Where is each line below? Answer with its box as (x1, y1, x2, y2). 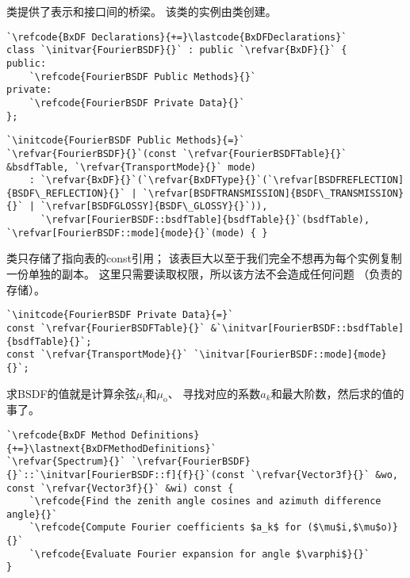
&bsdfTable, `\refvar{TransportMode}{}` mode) (6, 161, 256, 173)
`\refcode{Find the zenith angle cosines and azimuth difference (29, 496, 381, 507)
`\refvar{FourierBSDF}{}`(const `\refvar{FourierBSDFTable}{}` (6, 147, 347, 159)
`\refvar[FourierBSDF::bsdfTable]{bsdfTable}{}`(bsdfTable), (40, 214, 370, 226)
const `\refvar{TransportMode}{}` (6, 349, 189, 361)
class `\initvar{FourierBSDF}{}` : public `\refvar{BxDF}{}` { (6, 44, 347, 56)
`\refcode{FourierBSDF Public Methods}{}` (29, 71, 256, 82)
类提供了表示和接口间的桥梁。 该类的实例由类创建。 (6, 3, 277, 19)
